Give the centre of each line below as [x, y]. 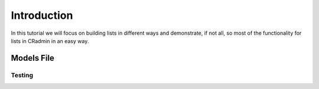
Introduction [42, 15]
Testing [22, 75]
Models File [32, 58]
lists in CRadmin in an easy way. [50, 41]
